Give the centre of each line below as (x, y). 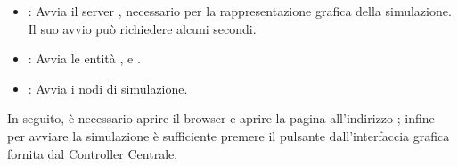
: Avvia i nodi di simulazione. (108, 88)
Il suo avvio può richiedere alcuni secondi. (142, 28)
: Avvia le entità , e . (84, 58)
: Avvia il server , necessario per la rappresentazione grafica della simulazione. (240, 11)
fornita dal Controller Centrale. (93, 153)
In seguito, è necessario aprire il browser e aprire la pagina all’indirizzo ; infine (221, 118)
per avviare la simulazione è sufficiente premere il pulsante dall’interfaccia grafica (229, 135)
